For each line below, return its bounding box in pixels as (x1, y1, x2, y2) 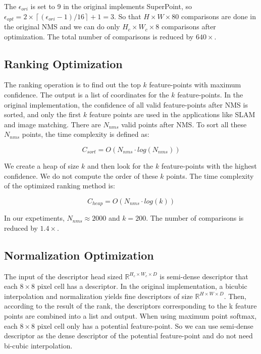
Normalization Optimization (4, 247, 154, 263)
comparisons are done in (181, 11, 256, 21)
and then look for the (87, 161, 153, 171)
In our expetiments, (4, 213, 65, 223)
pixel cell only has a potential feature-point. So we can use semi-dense (37, 320, 253, 331)
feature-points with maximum (149, 79, 241, 90)
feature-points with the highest (161, 161, 257, 171)
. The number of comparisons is (146, 213, 244, 223)
